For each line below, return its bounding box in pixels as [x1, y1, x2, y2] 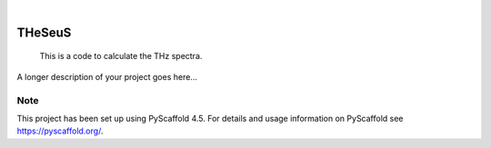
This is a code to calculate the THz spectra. [39, 51, 203, 62]
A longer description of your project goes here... [16, 71, 197, 82]
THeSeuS [16, 25, 72, 40]
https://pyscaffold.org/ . [16, 125, 104, 136]
